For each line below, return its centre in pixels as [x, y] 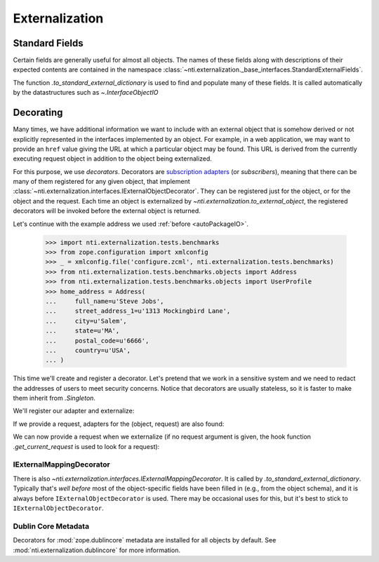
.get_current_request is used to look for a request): [86, 446]
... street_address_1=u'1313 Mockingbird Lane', [138, 311]
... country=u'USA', [88, 350]
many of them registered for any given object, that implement [102, 182]
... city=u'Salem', [86, 321]
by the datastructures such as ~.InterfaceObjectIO [86, 93]
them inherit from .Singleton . [54, 398]
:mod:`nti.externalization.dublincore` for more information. [97, 550]
